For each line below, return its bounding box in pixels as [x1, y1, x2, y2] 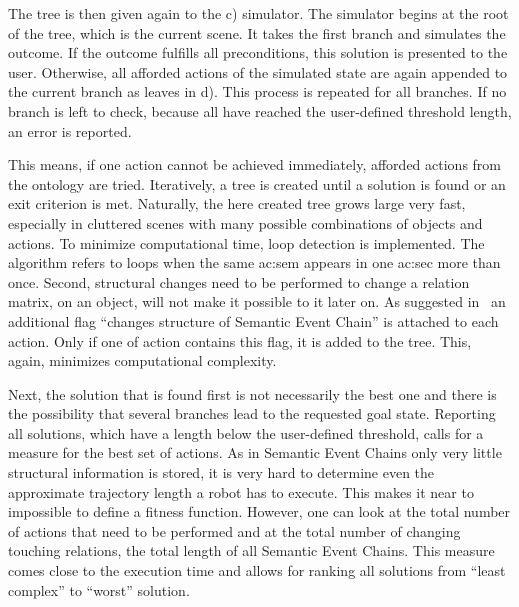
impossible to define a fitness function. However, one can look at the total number [8, 501, 511, 522]
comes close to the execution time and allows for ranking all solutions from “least [8, 560, 506, 581]
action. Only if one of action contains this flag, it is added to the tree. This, [8, 330, 472, 351]
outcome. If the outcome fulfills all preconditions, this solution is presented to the [8, 42, 508, 63]
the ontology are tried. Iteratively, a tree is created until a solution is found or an [8, 173, 506, 194]
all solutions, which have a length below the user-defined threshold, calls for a [8, 422, 484, 443]
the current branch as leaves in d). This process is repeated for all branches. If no [8, 81, 507, 102]
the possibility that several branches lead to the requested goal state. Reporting [8, 403, 496, 424]
